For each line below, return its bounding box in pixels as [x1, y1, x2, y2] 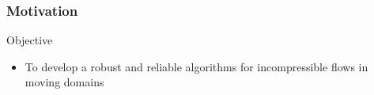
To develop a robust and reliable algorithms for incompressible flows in [25, 58, 368, 74]
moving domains [25, 74, 104, 90]
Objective [6, 32, 53, 48]
